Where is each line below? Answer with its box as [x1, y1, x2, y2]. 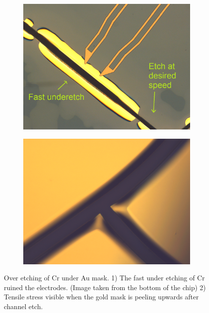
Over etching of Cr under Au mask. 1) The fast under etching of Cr [4, 273, 205, 283]
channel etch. [4, 301, 43, 311]
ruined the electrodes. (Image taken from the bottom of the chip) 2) [4, 282, 206, 292]
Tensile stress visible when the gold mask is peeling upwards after [4, 292, 199, 302]
